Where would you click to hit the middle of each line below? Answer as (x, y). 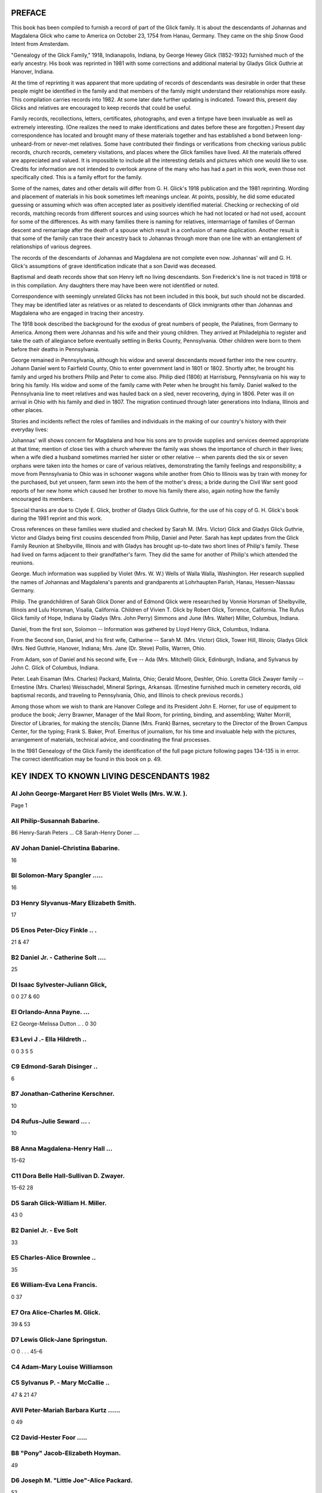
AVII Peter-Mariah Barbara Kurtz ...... (66, 1410)
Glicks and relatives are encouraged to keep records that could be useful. (101, 108)
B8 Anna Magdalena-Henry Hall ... (62, 1148)
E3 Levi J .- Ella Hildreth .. (49, 1039)
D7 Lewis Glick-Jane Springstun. (59, 1340)
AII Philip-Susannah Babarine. (55, 821)
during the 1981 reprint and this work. (57, 518)
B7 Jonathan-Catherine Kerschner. (63, 1094)
